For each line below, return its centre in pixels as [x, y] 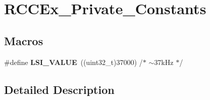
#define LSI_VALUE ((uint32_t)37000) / [74, 62]
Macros [24, 40]
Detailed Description [59, 89]
